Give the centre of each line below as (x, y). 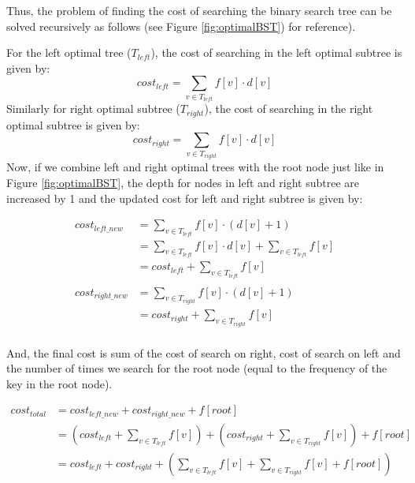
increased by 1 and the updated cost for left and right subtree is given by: (185, 198)
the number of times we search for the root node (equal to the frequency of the (197, 368)
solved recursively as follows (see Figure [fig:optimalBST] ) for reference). (181, 26)
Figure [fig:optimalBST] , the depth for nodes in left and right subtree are (183, 182)
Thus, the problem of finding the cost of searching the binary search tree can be (199, 10)
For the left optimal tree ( (69, 52)
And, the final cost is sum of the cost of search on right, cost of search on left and (204, 352)
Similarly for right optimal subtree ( (93, 109)
